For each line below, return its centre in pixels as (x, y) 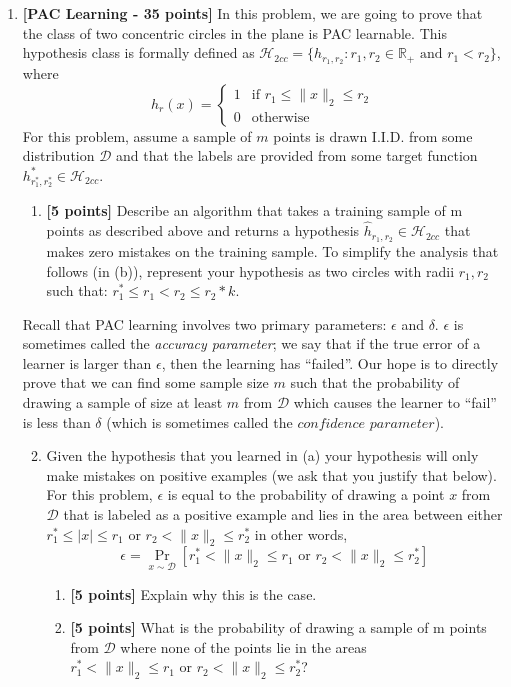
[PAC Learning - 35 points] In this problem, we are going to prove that (252, 13)
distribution (58, 155)
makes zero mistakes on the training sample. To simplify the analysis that (272, 250)
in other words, (301, 533)
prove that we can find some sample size (145, 382)
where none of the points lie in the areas (243, 646)
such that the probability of (375, 382)
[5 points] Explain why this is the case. (193, 593)
